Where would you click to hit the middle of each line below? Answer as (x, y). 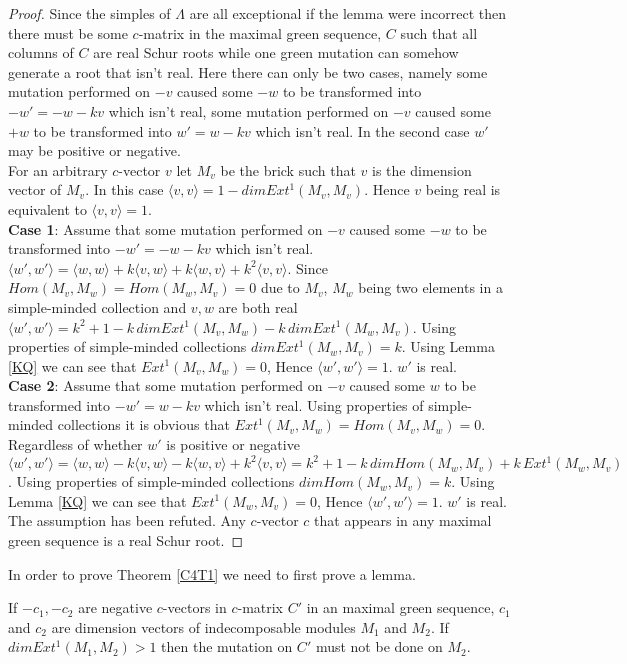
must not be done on (379, 646)
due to (280, 287)
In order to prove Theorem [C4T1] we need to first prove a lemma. (212, 573)
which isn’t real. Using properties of (314, 404)
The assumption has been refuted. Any (127, 520)
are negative (115, 607)
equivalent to (47, 208)
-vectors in (194, 607)
